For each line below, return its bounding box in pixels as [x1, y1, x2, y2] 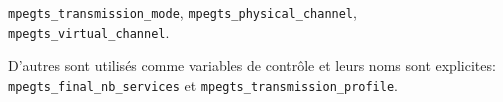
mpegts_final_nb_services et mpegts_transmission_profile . [8, 74, 399, 95]
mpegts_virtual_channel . [8, 21, 170, 42]
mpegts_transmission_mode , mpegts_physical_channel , [8, 2, 357, 22]
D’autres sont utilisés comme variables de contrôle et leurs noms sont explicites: [8, 55, 496, 76]
